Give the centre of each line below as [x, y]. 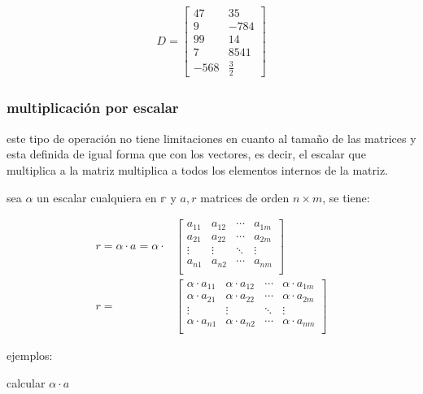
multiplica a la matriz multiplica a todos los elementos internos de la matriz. [197, 169]
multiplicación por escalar [93, 108]
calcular [26, 382]
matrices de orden [245, 197]
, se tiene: [346, 197]
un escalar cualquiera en [97, 197]
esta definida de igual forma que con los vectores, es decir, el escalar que [186, 154]
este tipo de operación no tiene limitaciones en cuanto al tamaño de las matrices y [211, 138]
